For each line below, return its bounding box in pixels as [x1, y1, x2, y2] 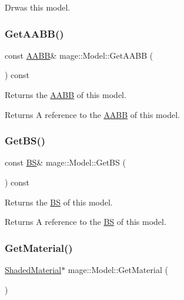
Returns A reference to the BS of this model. [5, 215, 166, 228]
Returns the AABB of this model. [5, 89, 126, 100]
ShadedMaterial [5, 264, 62, 275]
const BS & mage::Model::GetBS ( [5, 156, 126, 168]
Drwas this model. [5, 1, 71, 13]
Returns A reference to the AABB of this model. [5, 108, 180, 120]
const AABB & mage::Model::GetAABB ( [5, 49, 153, 61]
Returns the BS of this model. [5, 195, 113, 208]
